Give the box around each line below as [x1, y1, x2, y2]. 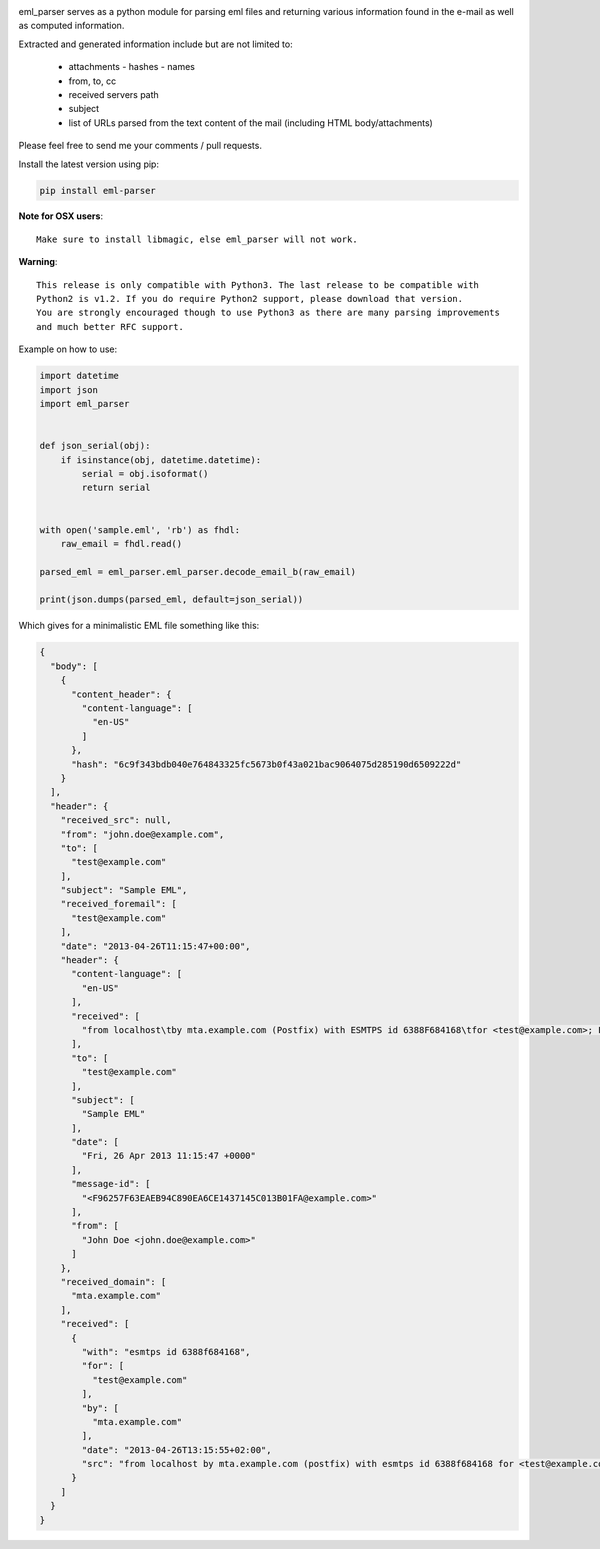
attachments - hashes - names [68, 61, 195, 73]
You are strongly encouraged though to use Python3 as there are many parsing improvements [36, 307, 500, 319]
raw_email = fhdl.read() [60, 538, 183, 549]
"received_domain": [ [60, 1276, 167, 1287]
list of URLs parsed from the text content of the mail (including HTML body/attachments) [68, 116, 434, 129]
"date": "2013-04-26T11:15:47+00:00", [60, 940, 251, 952]
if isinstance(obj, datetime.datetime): [60, 454, 262, 465]
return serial [81, 482, 151, 494]
